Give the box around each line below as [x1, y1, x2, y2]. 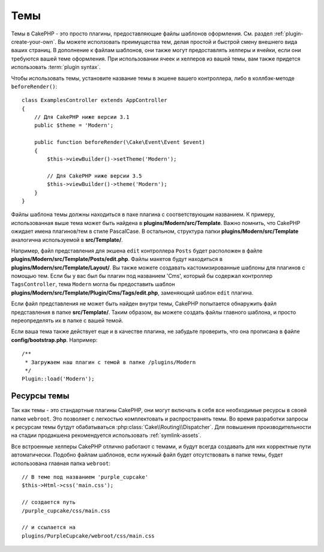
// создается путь [22, 499, 76, 506]
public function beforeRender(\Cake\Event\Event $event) [34, 139, 205, 146]
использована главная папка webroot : [11, 460, 111, 467]
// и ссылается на [22, 524, 76, 531]
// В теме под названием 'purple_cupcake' [22, 474, 149, 481]
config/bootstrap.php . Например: [11, 336, 98, 343]
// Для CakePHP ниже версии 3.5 [47, 172, 142, 179]
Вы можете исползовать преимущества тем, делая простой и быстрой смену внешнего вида [58, 38, 298, 45]
